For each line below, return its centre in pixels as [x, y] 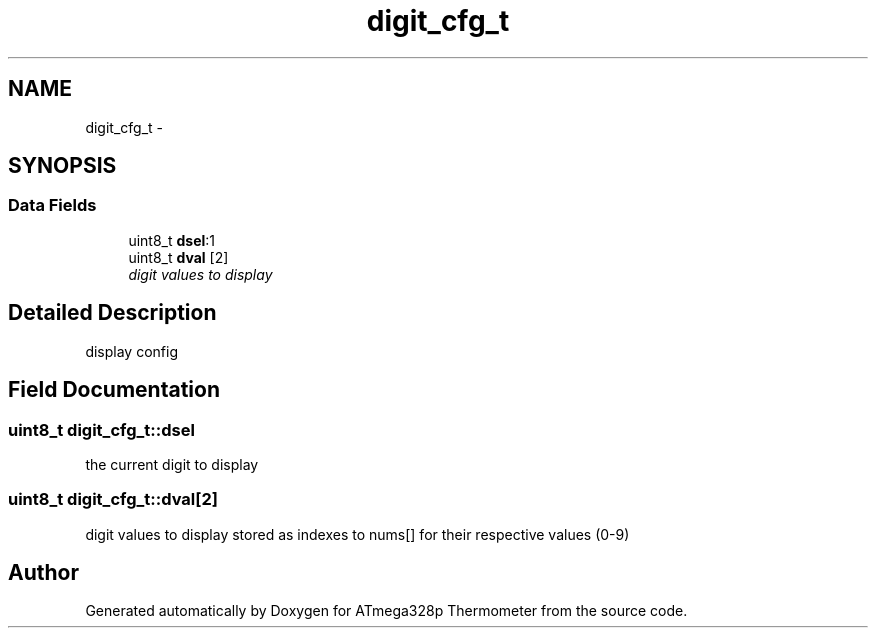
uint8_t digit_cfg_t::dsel [101, 429]
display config [131, 351]
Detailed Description [112, 313]
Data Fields [52, 205]
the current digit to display [172, 464]
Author [43, 573]
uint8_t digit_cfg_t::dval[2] [113, 499]
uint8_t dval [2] [178, 257]
